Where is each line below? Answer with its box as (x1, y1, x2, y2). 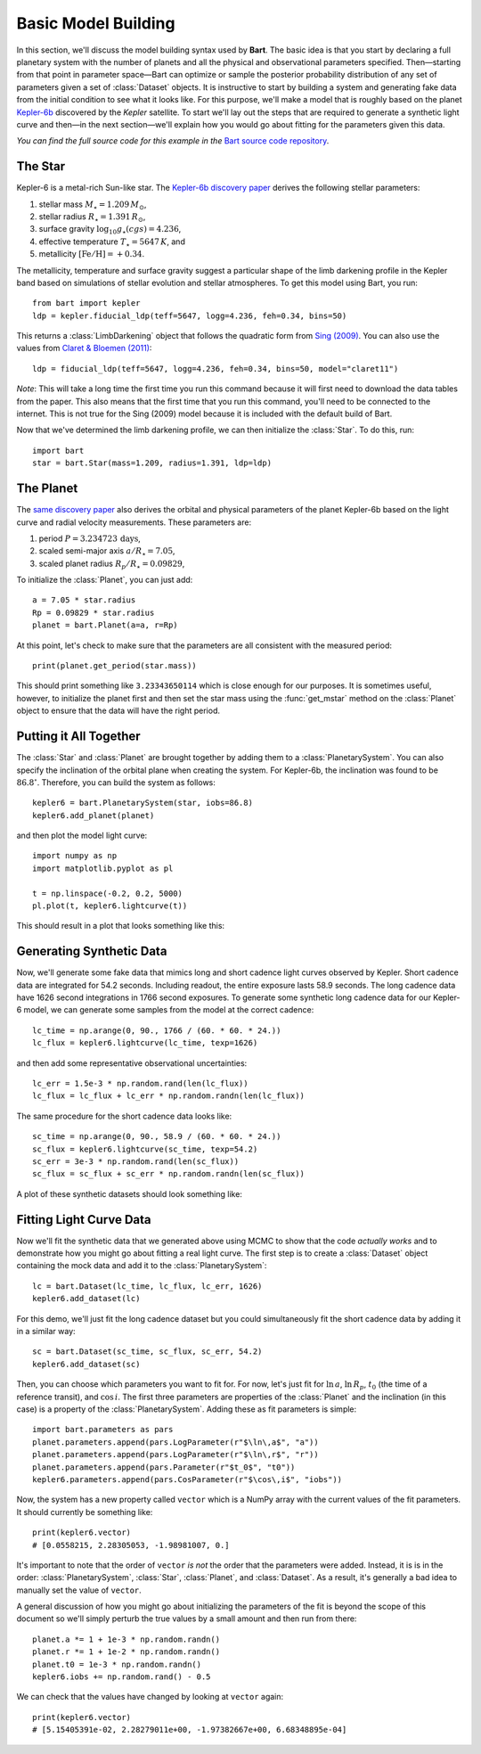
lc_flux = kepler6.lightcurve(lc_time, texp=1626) (32, 1038, 258, 1048)
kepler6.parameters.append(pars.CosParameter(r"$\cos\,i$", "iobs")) (32, 1474, 343, 1484)
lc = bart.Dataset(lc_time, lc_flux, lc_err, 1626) (32, 1281, 263, 1291)
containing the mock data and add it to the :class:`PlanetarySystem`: (16, 1260, 267, 1271)
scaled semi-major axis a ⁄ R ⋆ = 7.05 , (38, 545, 175, 559)
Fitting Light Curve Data (16, 1212, 151, 1227)
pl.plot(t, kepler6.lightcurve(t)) (32, 901, 188, 911)
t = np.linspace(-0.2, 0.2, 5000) (32, 888, 183, 898)
